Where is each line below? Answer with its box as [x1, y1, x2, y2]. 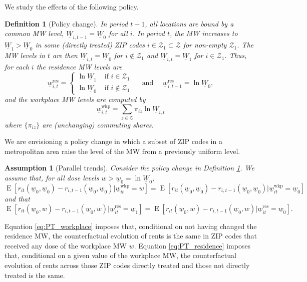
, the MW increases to [170, 28, 238, 38]
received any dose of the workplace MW [5, 240, 127, 250]
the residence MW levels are [36, 61, 122, 72]
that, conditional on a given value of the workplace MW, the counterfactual [5, 250, 236, 260]
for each [5, 61, 29, 72]
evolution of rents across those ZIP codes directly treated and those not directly [5, 259, 250, 270]
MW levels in [5, 50, 45, 60]
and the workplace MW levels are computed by [5, 94, 146, 104]
